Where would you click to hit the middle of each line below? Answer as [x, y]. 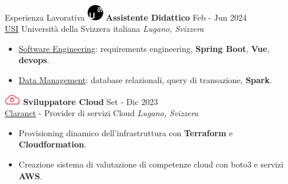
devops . [34, 60]
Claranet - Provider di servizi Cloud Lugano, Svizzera [102, 113]
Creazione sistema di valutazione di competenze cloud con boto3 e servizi [151, 164]
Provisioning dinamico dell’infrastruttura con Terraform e [126, 132]
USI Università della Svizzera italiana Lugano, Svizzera [104, 29]
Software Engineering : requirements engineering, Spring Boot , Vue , [144, 48]
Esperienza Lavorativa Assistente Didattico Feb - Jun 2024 [126, 17]
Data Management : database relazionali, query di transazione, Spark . [145, 80]
